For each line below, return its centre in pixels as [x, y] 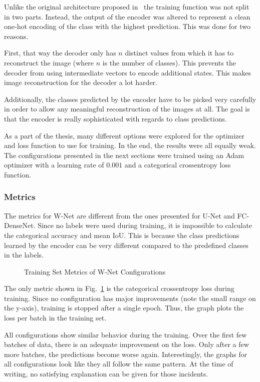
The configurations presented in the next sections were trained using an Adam [124, 155]
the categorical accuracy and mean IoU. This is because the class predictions [122, 235]
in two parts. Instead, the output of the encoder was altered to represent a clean [127, 16]
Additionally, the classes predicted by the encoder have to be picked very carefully [130, 99]
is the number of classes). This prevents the [169, 62]
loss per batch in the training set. [55, 318]
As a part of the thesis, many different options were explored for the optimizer [124, 135]
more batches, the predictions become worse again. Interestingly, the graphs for [126, 354]
